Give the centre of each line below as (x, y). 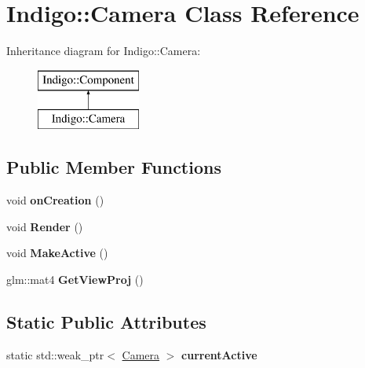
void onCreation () (55, 200)
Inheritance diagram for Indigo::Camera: (104, 51)
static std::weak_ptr (55, 354)
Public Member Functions (114, 167)
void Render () (45, 226)
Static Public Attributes (106, 321)
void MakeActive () (57, 253)
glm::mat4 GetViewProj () (75, 279)
